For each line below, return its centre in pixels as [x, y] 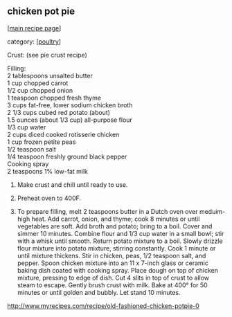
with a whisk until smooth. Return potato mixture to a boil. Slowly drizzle [120, 241]
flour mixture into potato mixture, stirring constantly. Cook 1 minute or [116, 248]
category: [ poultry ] [34, 42]
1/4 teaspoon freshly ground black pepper [67, 156]
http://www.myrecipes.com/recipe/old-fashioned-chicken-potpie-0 [103, 306]
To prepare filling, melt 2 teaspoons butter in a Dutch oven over [108, 211]
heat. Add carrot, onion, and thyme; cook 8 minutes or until [116, 219]
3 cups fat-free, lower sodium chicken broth [70, 105]
